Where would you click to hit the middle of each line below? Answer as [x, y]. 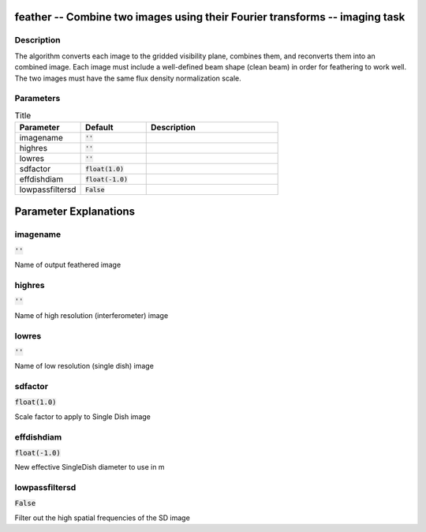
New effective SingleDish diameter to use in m [90, 467]
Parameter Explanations [75, 212]
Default [99, 128]
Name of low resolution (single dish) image [84, 366]
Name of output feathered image [68, 265]
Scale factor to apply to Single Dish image [83, 416]
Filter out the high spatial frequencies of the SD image [103, 518]
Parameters [37, 99]
